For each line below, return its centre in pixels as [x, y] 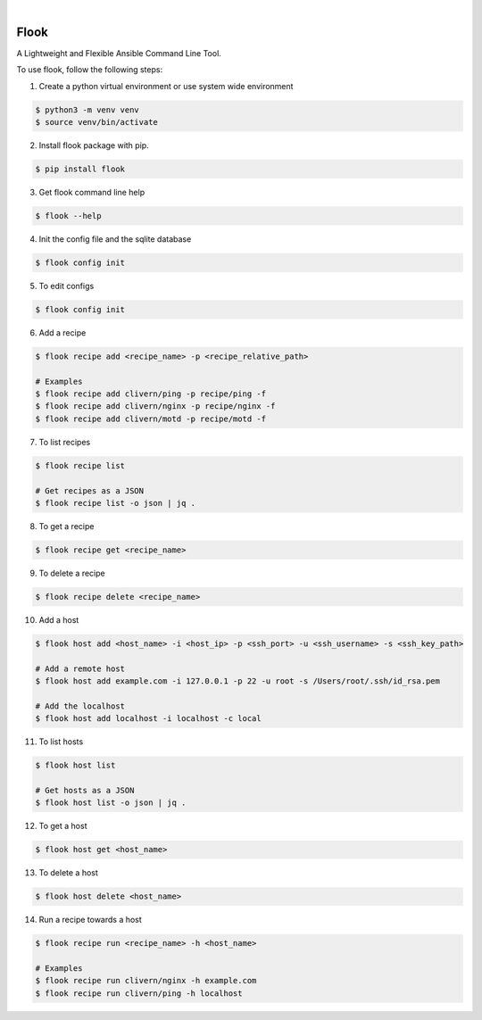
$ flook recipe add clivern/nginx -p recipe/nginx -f [155, 406]
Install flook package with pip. [94, 145]
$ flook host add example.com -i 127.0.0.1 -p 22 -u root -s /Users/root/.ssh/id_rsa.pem [238, 681]
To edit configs [66, 286]
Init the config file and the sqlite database [115, 239]
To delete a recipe [72, 573]
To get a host [63, 826]
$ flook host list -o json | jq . [111, 803]
